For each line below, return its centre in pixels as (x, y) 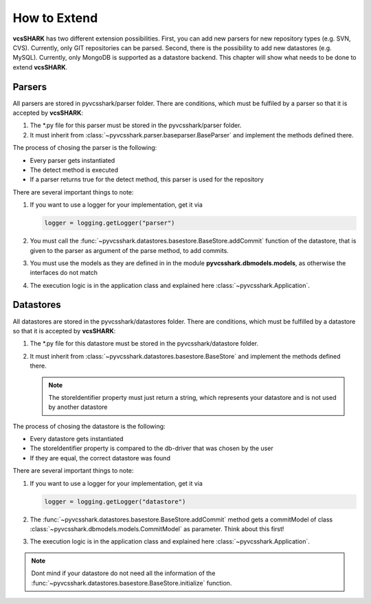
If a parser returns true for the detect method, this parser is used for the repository (147, 179)
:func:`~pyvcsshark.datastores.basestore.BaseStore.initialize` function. (132, 583)
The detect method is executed (74, 170)
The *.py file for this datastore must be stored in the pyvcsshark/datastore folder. (144, 344)
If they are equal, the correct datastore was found (100, 458)
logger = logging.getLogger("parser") (110, 223)
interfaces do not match (64, 273)
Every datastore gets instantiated (77, 439)
